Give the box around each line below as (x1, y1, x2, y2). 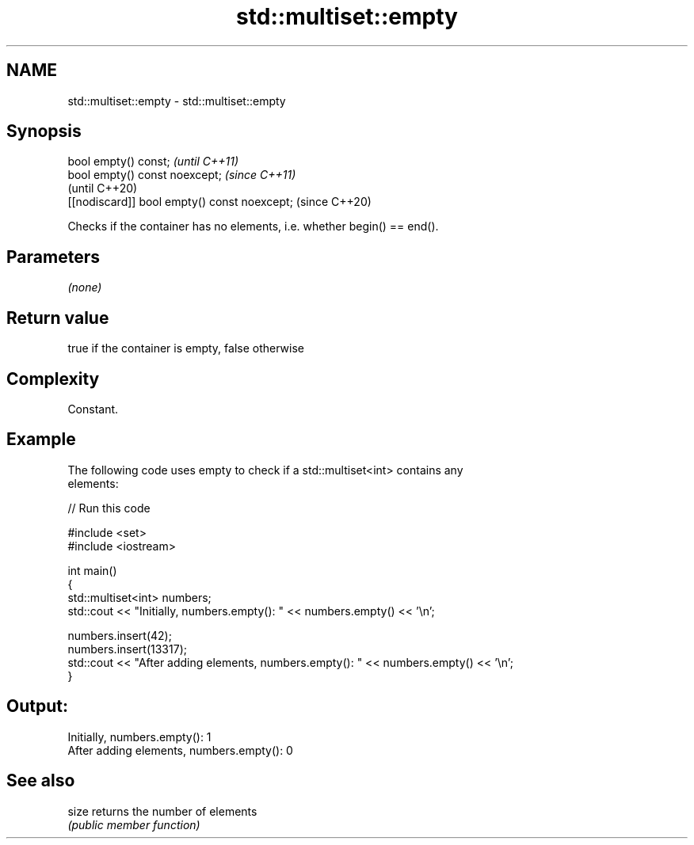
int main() (67, 563, 117, 577)
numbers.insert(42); (67, 628, 172, 642)
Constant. (67, 402, 119, 416)
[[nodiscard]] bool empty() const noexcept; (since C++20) (67, 195, 372, 209)
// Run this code (67, 501, 151, 515)
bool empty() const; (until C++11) (67, 154, 238, 169)
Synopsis (6, 121, 82, 142)
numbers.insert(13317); (67, 641, 187, 656)
